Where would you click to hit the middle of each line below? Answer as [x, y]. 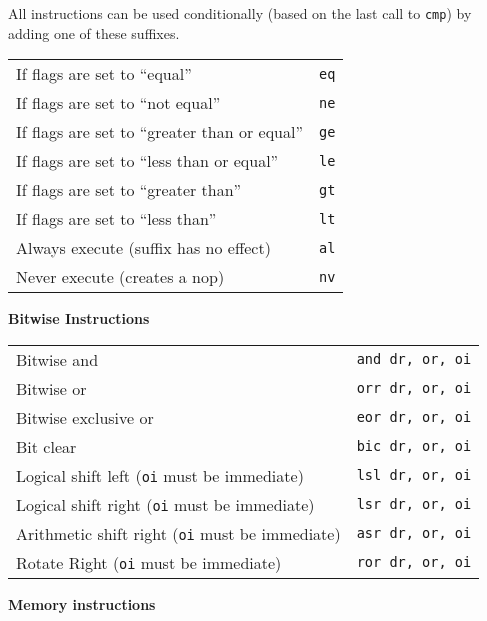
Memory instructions [82, 603]
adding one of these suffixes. [94, 32]
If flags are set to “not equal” [118, 103]
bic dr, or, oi [414, 446]
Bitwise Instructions [79, 318]
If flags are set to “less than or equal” [147, 161]
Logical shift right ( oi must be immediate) [165, 504]
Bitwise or [51, 388]
